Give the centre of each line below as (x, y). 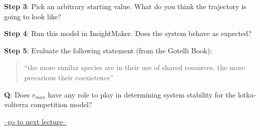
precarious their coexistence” (69, 77)
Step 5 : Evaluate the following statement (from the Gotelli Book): (108, 50)
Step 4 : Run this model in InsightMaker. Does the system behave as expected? (128, 33)
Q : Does (17, 94)
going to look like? (33, 16)
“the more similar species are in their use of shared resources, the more (135, 67)
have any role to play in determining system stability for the (142, 94)
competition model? (61, 104)
